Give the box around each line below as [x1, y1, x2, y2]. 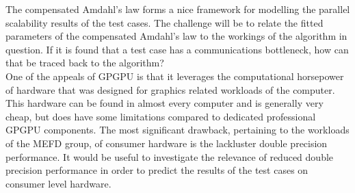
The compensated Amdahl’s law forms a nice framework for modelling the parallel [5, 2, 350, 16]
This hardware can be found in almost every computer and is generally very [5, 96, 324, 110]
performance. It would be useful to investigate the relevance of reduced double [5, 149, 334, 164]
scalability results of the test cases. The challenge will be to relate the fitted [5, 15, 324, 29]
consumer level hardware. [5, 176, 111, 190]
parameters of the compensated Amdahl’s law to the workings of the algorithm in [5, 29, 347, 43]
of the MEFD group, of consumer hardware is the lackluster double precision [5, 136, 328, 150]
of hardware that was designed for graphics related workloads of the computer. [5, 82, 335, 96]
